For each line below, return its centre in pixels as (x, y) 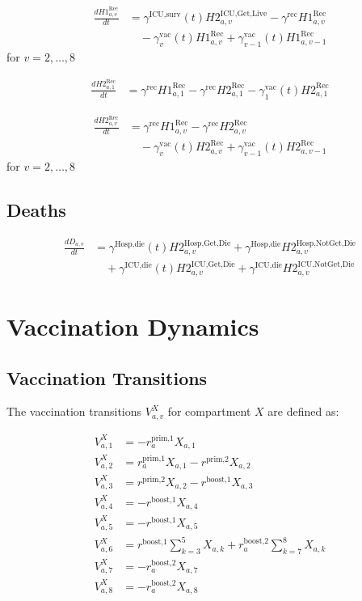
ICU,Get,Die (213, 264)
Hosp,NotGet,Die (326, 243)
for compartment (209, 411)
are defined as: (303, 411)
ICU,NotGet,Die (326, 264)
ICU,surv (165, 15)
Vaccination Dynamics (133, 326)
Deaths (36, 209)
